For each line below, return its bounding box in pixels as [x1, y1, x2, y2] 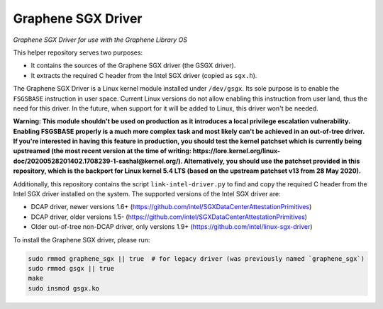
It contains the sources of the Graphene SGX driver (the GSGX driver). [30, 61, 236, 70]
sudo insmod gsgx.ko [28, 284, 99, 292]
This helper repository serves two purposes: [13, 48, 143, 57]
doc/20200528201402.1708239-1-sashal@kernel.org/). [13, 157, 183, 165]
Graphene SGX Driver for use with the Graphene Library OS [13, 35, 188, 44]
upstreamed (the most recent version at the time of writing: [13, 147, 191, 155]
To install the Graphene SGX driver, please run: [13, 235, 150, 244]
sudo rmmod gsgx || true [28, 264, 115, 272]
